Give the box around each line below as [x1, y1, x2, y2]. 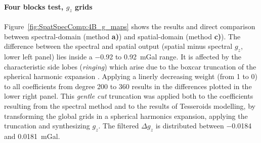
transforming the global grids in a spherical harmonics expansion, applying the [4, 110, 248, 121]
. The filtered [98, 120, 139, 131]
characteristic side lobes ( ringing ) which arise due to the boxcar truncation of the [4, 61, 256, 71]
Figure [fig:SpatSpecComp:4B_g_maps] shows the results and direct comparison [4, 21, 255, 31]
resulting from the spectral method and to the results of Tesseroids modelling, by [4, 100, 255, 111]
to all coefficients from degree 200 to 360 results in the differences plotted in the [4, 81, 252, 91]
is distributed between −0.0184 [155, 120, 252, 131]
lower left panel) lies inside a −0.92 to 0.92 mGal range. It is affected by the [4, 51, 241, 61]
